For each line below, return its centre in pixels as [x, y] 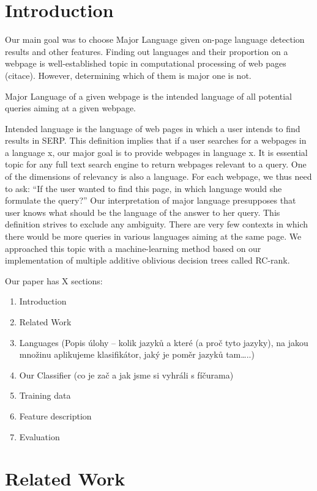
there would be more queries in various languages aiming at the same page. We [153, 236]
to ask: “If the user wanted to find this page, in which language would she [144, 188]
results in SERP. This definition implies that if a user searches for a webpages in [156, 140]
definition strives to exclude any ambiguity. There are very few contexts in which [157, 224]
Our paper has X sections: [54, 280]
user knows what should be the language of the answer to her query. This [143, 212]
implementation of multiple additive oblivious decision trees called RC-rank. [147, 260]
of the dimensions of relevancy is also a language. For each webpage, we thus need [158, 176]
